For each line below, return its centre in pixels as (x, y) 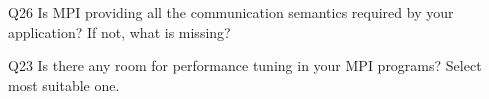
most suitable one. (64, 84)
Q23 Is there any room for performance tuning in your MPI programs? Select (245, 65)
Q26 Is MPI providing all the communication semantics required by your (231, 12)
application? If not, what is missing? (119, 31)
